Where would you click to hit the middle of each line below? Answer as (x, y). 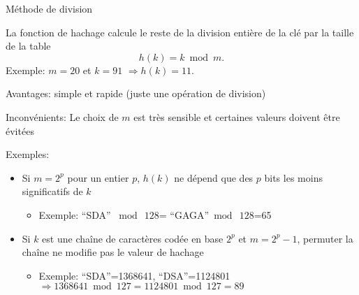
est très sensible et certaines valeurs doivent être (237, 116)
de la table (28, 46)
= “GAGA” (184, 214)
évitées (20, 130)
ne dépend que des (214, 177)
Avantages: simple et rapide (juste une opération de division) (136, 93)
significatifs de (52, 191)
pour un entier (98, 177)
